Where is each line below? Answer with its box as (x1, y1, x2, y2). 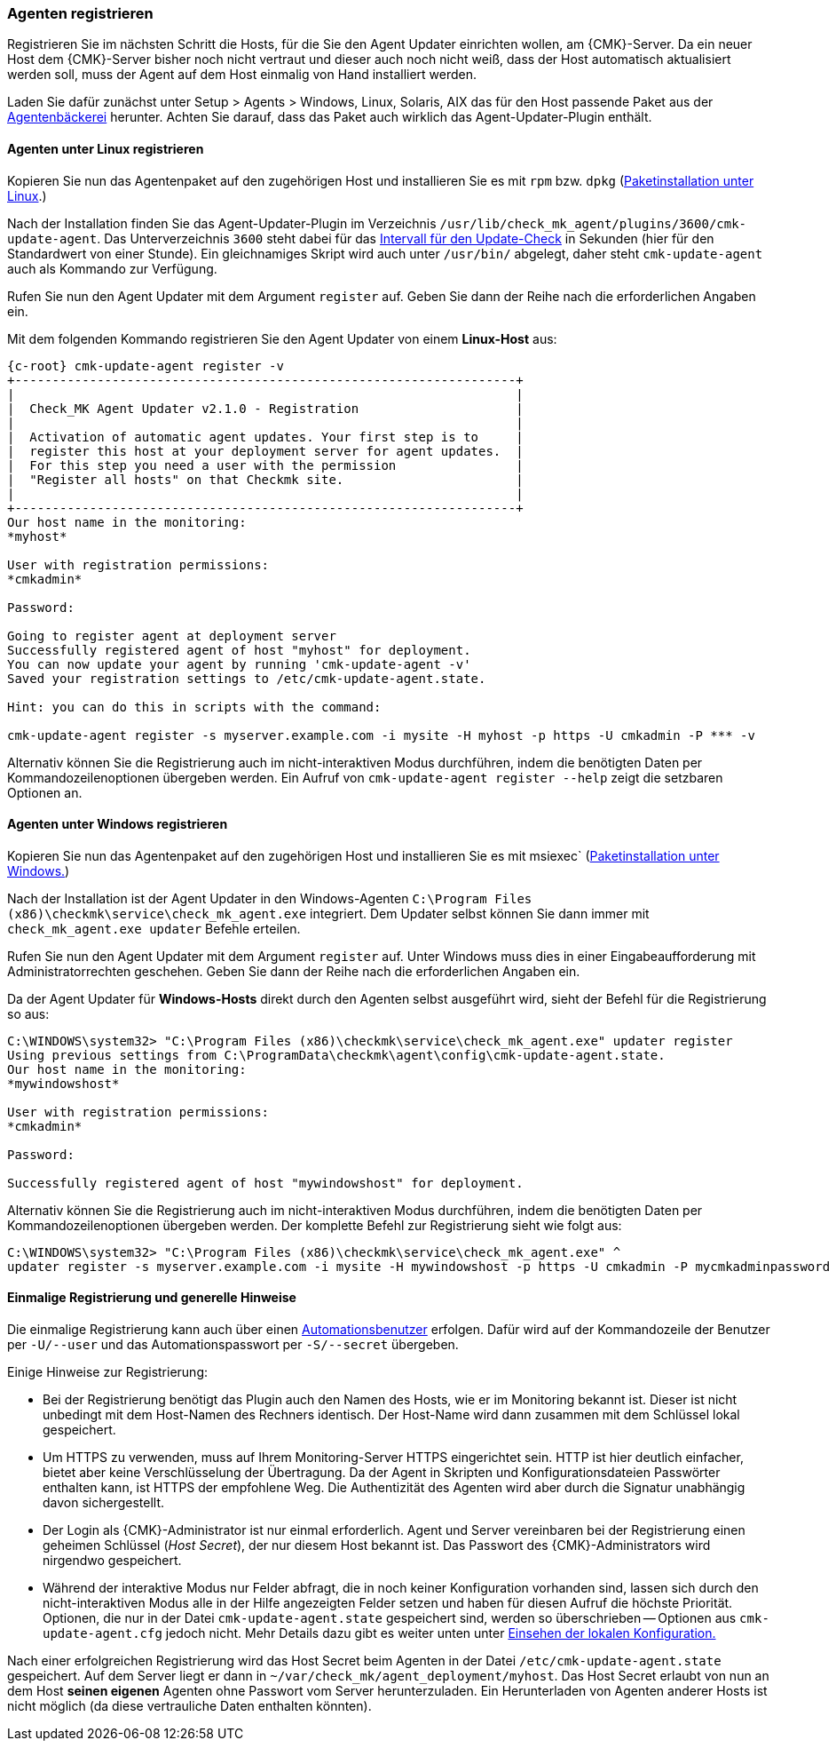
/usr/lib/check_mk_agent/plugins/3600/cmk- (439, 216, 747, 231)
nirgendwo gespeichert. (43, 1553, 182, 1569)
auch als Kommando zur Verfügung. (7, 260, 217, 276)
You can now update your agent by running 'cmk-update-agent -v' (7, 656, 471, 671)
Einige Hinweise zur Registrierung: (7, 1364, 208, 1380)
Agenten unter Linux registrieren (7, 140, 204, 156)
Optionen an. (7, 784, 83, 800)
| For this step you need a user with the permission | (7, 457, 524, 473)
